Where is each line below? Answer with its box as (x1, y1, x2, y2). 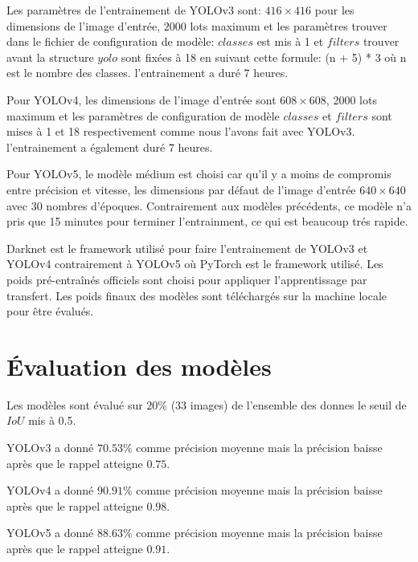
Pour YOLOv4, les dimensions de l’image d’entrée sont (6, 91, 277, 108)
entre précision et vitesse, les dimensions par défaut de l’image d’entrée (6, 181, 356, 198)
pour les (314, 2, 354, 18)
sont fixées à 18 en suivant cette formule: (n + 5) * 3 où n (121, 48, 407, 65)
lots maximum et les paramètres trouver (190, 17, 387, 34)
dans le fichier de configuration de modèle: (6, 33, 215, 50)
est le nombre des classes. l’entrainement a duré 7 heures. (6, 64, 289, 81)
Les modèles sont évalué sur (6, 396, 143, 413)
